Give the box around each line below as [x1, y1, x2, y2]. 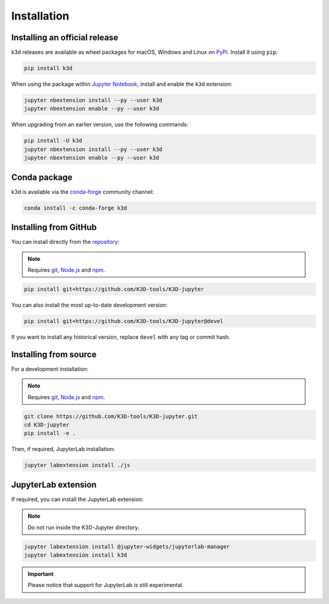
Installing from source [11, 349, 97, 360]
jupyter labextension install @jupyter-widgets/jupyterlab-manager [24, 543, 230, 550]
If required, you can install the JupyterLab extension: [11, 496, 144, 503]
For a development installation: [11, 365, 88, 372]
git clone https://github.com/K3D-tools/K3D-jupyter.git [24, 413, 198, 420]
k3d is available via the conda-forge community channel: [11, 188, 154, 195]
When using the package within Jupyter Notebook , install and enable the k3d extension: [11, 80, 233, 88]
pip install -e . [24, 430, 76, 437]
